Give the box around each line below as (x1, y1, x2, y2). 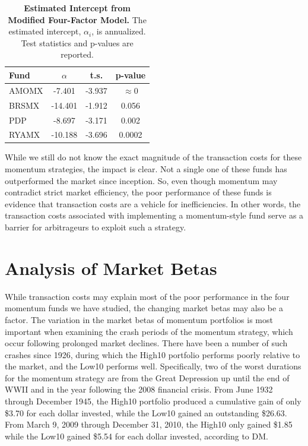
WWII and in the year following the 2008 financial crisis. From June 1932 (5, 383, 273, 396)
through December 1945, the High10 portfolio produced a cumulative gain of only (5, 395, 301, 407)
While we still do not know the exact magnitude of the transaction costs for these (5, 151, 302, 163)
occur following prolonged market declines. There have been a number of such (5, 337, 288, 349)
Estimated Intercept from (24, 2, 131, 14)
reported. (61, 48, 94, 61)
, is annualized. (91, 25, 146, 37)
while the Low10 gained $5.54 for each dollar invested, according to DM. (5, 429, 268, 442)
